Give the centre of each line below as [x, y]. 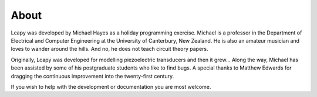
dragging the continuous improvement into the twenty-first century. [92, 76]
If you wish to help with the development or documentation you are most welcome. [111, 86]
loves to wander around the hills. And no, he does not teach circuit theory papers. [109, 49]
